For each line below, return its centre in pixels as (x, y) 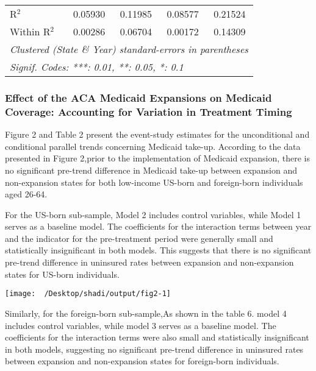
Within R (30, 31)
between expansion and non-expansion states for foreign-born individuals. (142, 361)
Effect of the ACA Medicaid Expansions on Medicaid (138, 97)
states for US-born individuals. (62, 274)
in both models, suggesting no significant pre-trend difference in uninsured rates (154, 349)
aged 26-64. (26, 194)
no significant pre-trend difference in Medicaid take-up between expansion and (151, 170)
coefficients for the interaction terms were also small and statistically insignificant (157, 337)
